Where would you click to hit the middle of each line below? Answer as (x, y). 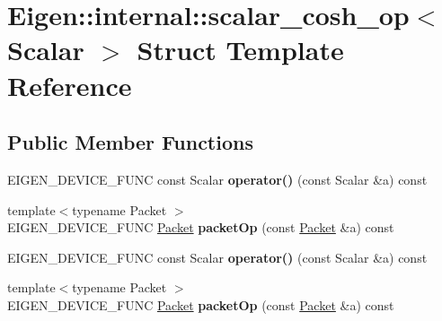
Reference (70, 85)
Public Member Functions (130, 142)
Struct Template (240, 50)
